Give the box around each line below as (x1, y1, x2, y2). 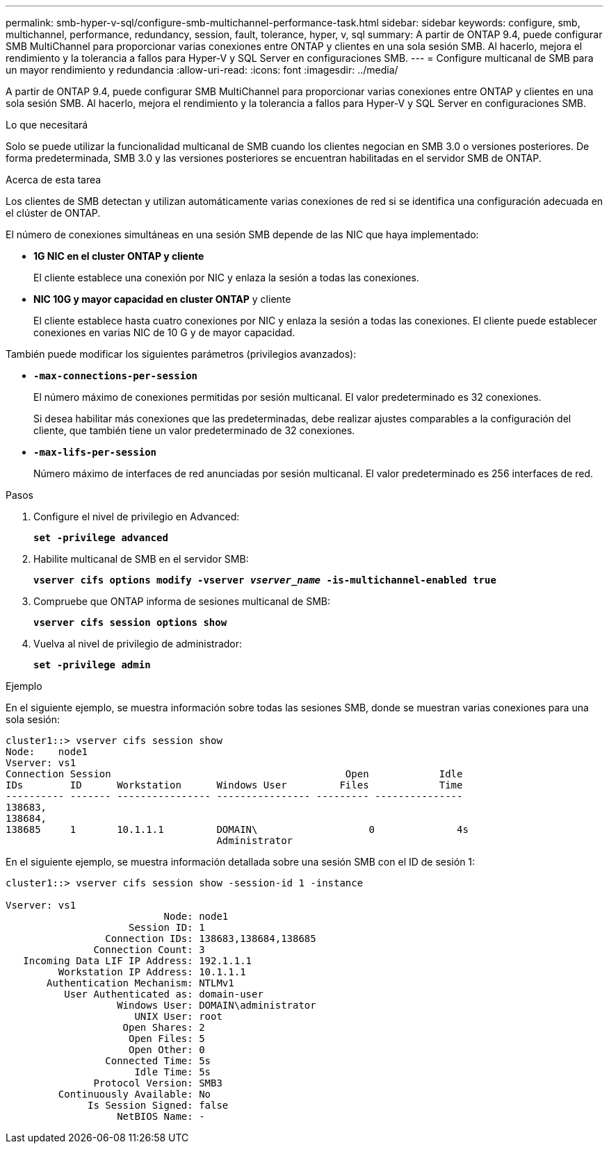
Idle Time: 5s (134, 1066, 211, 1077)
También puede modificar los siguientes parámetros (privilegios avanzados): (6, 348, 357, 360)
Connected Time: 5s (105, 1055, 211, 1066)
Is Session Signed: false (88, 1100, 229, 1111)
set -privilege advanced (33, 532, 168, 543)
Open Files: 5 (129, 1033, 205, 1044)
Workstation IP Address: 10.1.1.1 (58, 966, 246, 977)
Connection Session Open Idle (6, 768, 463, 779)
